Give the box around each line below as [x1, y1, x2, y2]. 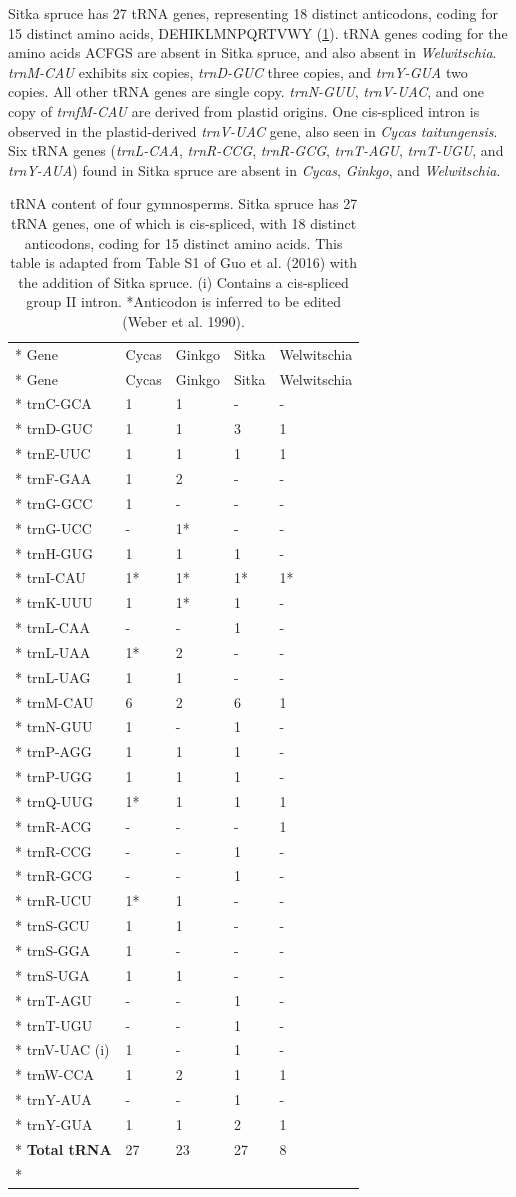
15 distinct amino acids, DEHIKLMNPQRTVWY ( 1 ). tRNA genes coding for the [8, 22, 508, 43]
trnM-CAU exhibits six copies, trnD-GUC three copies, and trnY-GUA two [8, 61, 468, 82]
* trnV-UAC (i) [15, 1039, 110, 1060]
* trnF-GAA [15, 467, 92, 488]
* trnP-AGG [15, 741, 92, 762]
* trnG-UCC [15, 517, 92, 538]
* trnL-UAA [15, 641, 91, 662]
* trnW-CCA [15, 1064, 94, 1085]
